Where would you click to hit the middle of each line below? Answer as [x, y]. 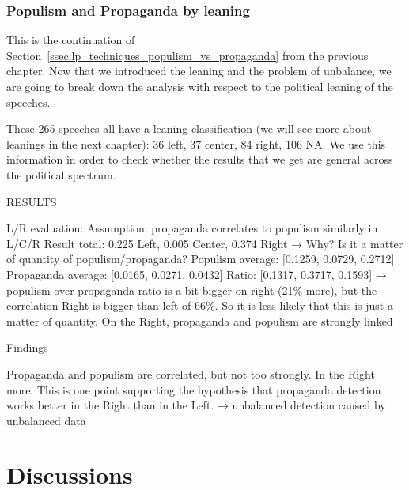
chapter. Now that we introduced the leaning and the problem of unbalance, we [199, 71]
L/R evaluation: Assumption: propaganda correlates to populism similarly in [192, 228]
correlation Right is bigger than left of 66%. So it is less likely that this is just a [200, 305]
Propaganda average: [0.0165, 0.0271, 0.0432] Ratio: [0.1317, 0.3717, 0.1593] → [197, 274]
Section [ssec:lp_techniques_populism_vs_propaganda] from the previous [187, 55]
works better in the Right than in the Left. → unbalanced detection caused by [196, 405]
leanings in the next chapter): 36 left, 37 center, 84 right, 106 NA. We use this [196, 143]
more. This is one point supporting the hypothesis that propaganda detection [194, 389]
